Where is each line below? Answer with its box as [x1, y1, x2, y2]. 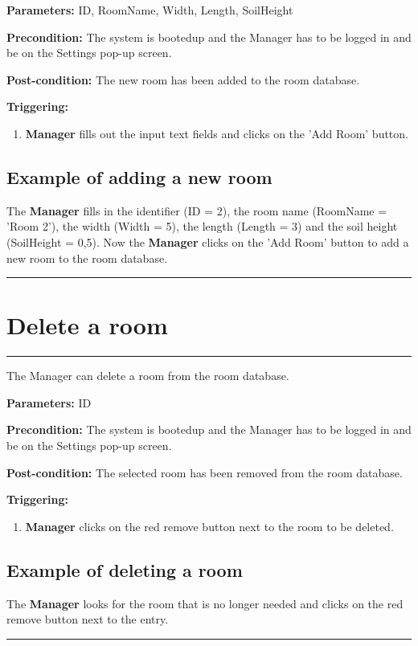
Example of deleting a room [6, 557, 243, 582]
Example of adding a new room [6, 164, 273, 189]
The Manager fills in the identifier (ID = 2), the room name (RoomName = [6, 202, 387, 219]
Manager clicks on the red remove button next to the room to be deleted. [25, 517, 394, 534]
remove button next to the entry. [6, 611, 169, 628]
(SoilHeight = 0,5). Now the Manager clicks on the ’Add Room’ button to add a [6, 233, 409, 250]
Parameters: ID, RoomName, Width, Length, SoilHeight [6, 2, 293, 18]
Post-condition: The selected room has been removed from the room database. [6, 464, 403, 480]
